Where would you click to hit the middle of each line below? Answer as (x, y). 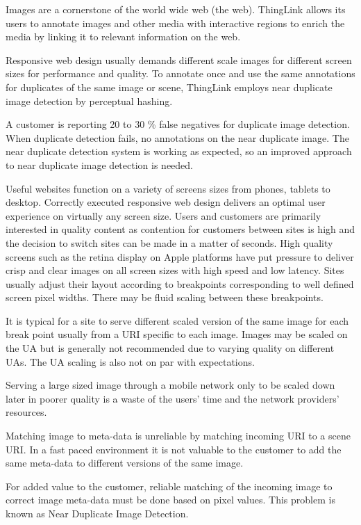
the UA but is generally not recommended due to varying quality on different (170, 348)
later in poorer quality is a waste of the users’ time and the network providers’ (173, 398)
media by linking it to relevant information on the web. (123, 37)
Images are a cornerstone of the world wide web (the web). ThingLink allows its (176, 9)
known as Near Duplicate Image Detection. (97, 513)
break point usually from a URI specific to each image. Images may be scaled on (177, 334)
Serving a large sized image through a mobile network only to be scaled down (170, 385)
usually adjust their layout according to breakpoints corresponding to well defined (180, 283)
